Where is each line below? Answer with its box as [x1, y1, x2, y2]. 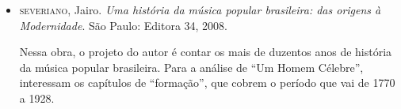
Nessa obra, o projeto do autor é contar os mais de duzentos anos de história [19, 43, 392, 60]
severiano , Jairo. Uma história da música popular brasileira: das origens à [19, 2, 381, 17]
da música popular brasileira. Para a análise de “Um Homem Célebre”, [19, 58, 364, 75]
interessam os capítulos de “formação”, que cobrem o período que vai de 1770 [19, 74, 395, 91]
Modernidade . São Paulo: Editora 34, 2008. [19, 17, 227, 33]
